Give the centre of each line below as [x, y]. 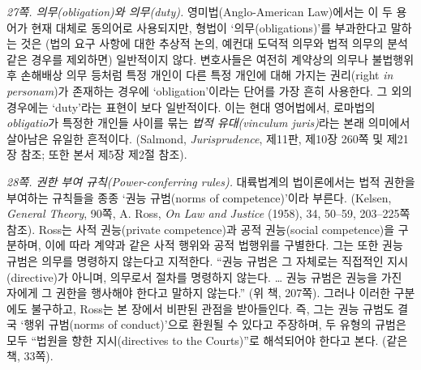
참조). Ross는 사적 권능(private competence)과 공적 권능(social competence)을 [201, 229]
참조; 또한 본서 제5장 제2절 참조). [104, 154]
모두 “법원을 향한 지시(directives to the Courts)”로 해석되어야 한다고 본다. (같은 [207, 340]
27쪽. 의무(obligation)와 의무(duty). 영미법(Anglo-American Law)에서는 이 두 [200, 11]
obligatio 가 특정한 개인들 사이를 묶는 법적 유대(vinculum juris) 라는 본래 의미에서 [208, 123]
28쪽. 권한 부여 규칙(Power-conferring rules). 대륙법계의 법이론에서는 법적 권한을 [211, 181]
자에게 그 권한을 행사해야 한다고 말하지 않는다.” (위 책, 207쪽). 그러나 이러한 [199, 293]
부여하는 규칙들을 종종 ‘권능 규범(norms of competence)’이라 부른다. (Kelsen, [199, 197]
